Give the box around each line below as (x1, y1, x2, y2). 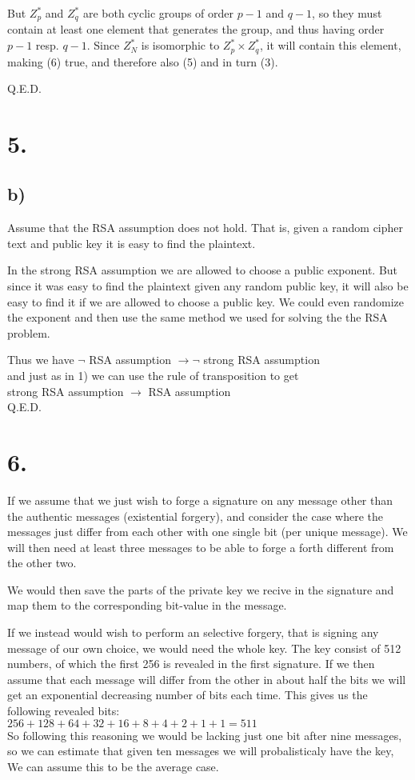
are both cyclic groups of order (82, 5, 233, 21)
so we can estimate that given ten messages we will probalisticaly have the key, (7, 742, 394, 759)
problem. (7, 324, 50, 341)
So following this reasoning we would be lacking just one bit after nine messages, (7, 726, 402, 743)
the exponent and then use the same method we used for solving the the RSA (7, 309, 388, 326)
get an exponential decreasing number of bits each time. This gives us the (7, 686, 368, 703)
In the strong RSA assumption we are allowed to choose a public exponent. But (7, 262, 398, 278)
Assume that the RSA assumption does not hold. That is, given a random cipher (7, 219, 404, 236)
